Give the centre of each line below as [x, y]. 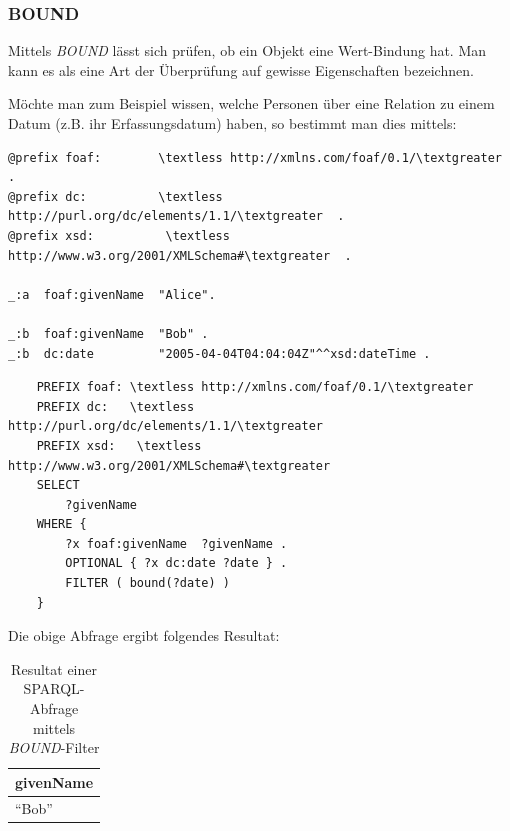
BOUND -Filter [54, 747]
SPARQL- [54, 688]
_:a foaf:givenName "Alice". [112, 294]
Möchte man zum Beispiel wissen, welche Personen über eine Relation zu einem [251, 103]
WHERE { [61, 524]
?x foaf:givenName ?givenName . [176, 543]
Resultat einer [54, 668]
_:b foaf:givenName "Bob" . [108, 333]
